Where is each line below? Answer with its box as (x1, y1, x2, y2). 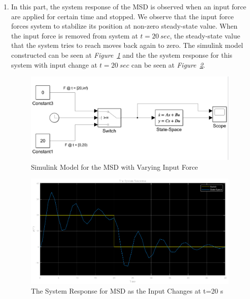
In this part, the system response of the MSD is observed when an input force (11, 1, 247, 11)
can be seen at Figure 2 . (131, 59, 205, 70)
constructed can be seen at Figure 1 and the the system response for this (11, 49, 233, 60)
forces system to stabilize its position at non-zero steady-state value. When (11, 21, 238, 31)
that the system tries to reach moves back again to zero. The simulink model (11, 40, 243, 50)
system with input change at (11, 59, 98, 70)
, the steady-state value (170, 30, 240, 40)
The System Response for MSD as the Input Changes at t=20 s (31, 286, 223, 296)
